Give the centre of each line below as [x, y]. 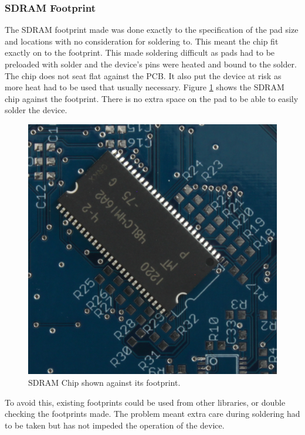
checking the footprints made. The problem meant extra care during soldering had [152, 414]
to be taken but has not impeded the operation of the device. [115, 425]
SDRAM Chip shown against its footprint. [104, 383]
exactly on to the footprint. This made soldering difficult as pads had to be [140, 52]
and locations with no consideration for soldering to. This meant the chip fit [142, 41]
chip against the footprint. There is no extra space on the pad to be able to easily [152, 98]
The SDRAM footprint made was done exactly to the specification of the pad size [152, 30]
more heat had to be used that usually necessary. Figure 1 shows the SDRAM [145, 87]
